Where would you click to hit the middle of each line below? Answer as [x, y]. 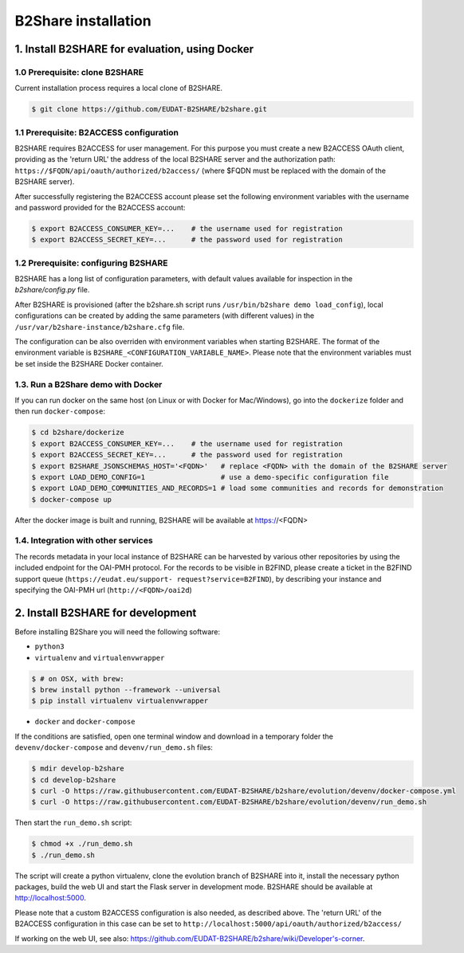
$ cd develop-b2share [74, 780]
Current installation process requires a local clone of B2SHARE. [119, 88]
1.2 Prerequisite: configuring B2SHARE [91, 263]
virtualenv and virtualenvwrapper [100, 657]
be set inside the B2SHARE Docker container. [89, 363]
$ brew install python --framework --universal [126, 690]
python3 [50, 647]
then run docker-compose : [60, 411]
